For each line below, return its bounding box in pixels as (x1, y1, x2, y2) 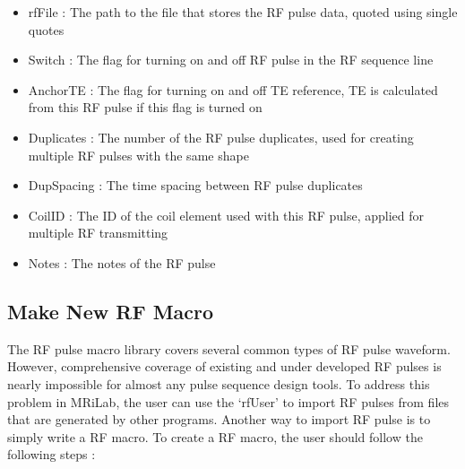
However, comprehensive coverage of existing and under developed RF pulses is (7, 357, 442, 376)
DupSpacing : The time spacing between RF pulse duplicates (28, 176, 363, 195)
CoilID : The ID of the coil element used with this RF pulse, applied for (28, 205, 425, 224)
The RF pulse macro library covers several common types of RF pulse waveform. (7, 339, 451, 358)
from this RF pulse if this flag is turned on (28, 98, 263, 117)
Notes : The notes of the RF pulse (28, 253, 216, 272)
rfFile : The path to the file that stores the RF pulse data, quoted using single (28, 3, 458, 21)
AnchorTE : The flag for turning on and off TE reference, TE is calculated (28, 80, 438, 99)
